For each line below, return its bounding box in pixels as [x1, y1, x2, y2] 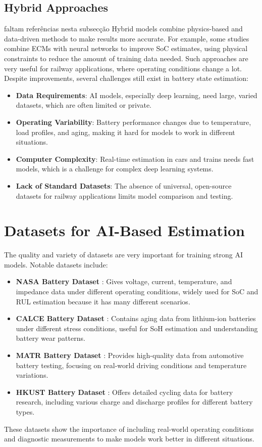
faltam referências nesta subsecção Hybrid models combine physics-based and [4, 23, 243, 34]
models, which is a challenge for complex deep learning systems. [16, 163, 214, 174]
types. [16, 406, 35, 417]
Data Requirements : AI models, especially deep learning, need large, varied [16, 90, 257, 100]
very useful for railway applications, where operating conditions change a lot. [4, 63, 242, 73]
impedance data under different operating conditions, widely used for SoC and [16, 286, 258, 297]
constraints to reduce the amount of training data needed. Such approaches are [4, 53, 248, 63]
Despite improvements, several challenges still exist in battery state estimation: [4, 73, 248, 83]
